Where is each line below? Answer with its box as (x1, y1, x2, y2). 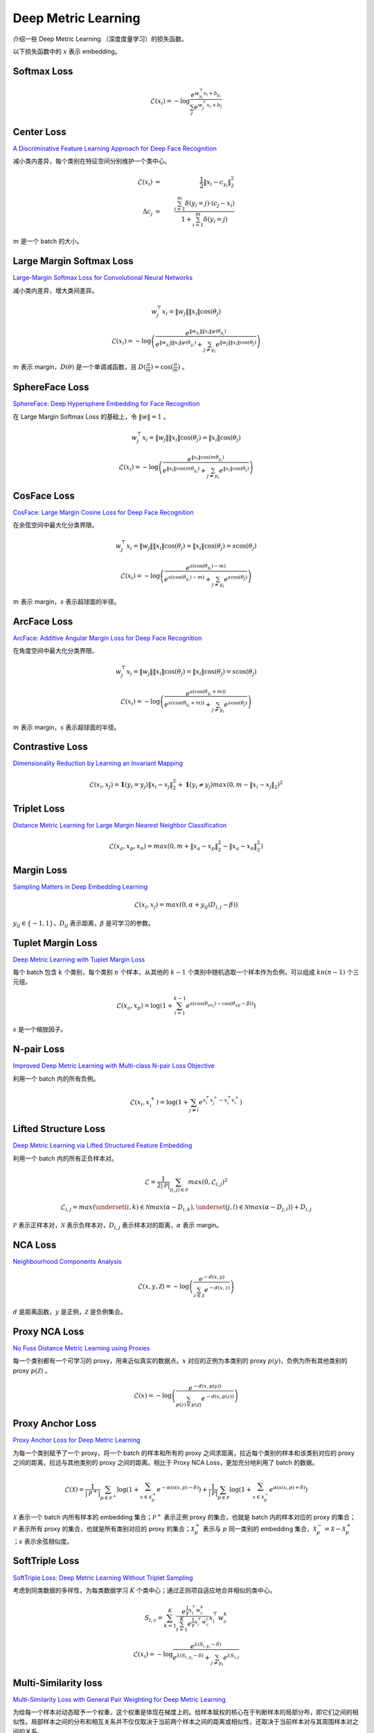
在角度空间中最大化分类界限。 (12, 647, 98, 655)
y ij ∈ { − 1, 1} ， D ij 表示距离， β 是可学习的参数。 (12, 918, 155, 929)
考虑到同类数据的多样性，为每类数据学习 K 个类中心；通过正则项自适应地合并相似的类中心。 (12, 1586, 276, 1594)
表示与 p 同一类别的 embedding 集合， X (202, 1524, 317, 1533)
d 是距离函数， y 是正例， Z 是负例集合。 (12, 1307, 127, 1316)
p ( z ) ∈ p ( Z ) (175, 1401, 202, 1408)
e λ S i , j (222, 1653, 240, 1662)
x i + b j (206, 102, 222, 110)
